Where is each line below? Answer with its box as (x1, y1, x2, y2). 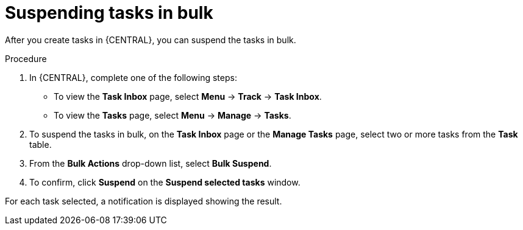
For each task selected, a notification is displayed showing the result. (5, 195, 282, 206)
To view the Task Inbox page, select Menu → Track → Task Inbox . (54, 91, 322, 102)
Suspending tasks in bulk (5, 2, 213, 23)
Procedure (5, 53, 47, 64)
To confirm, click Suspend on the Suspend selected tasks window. (29, 176, 301, 187)
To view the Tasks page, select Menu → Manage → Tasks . (54, 110, 291, 120)
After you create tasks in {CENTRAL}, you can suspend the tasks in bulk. (5, 34, 296, 45)
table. (29, 139, 52, 150)
